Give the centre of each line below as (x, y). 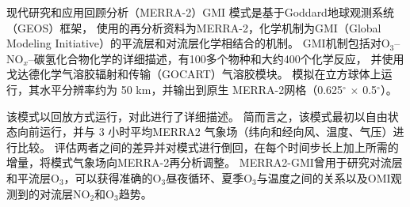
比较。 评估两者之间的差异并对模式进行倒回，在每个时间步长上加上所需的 (208, 147)
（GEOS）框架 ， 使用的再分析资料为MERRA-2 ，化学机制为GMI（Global (194, 27)
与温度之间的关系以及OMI (324, 177)
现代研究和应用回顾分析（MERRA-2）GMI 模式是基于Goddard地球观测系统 (200, 12)
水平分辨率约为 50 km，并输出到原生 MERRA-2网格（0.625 (191, 89)
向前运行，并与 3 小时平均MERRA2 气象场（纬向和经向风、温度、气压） (205, 132)
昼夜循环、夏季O (209, 177)
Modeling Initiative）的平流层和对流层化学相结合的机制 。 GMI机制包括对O (198, 43)
